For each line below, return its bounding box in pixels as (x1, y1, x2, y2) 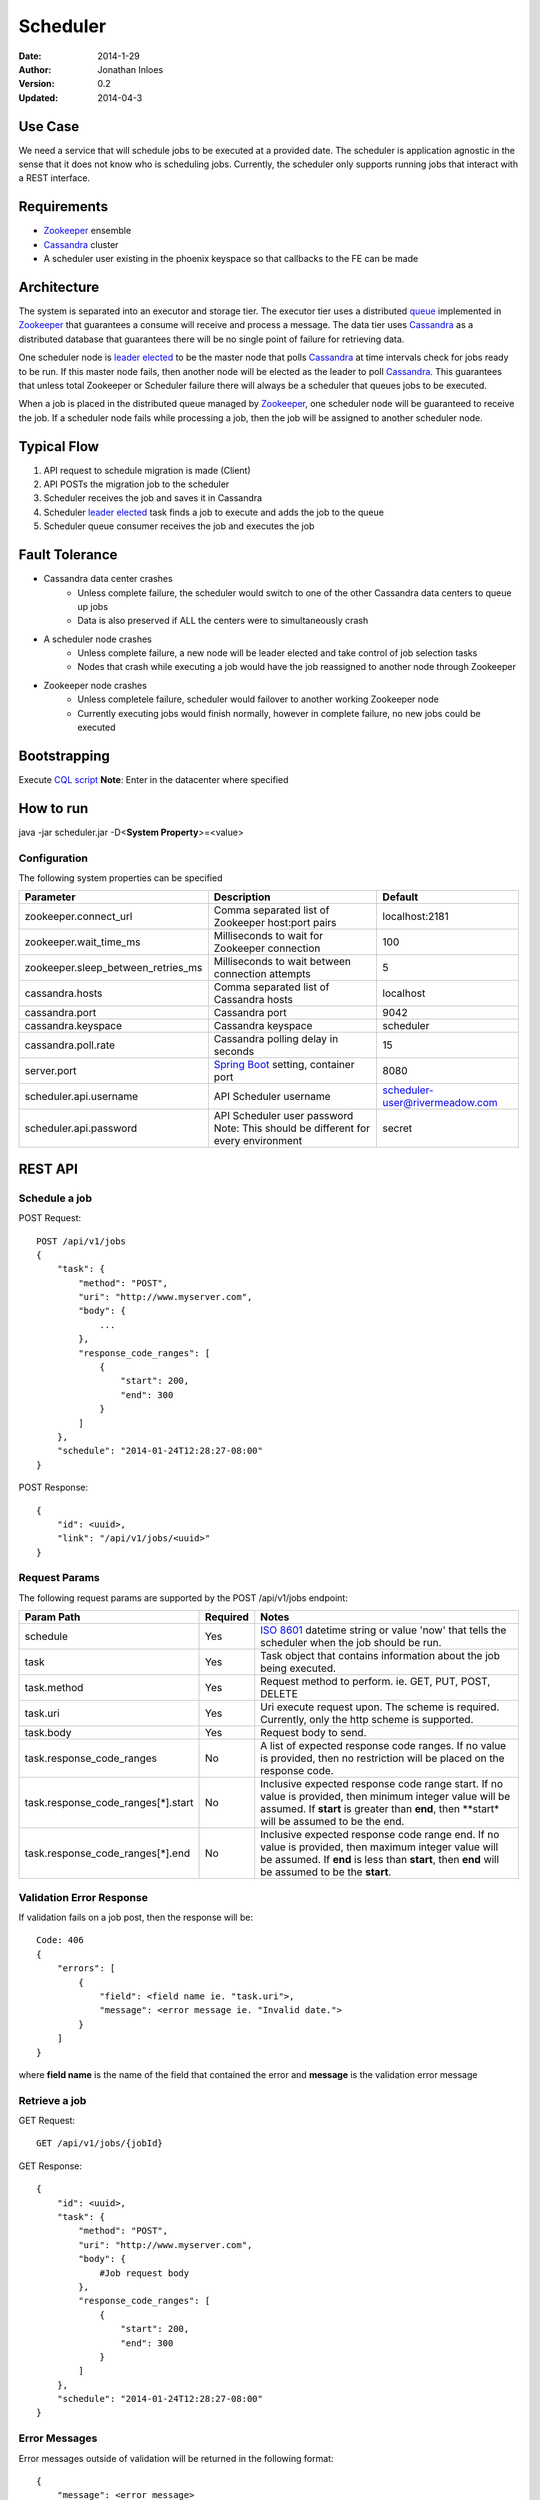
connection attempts (213, 967, 311, 981)
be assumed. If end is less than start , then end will (260, 1853, 500, 1867)
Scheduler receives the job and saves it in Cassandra (43, 492, 263, 504)
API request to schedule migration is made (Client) (43, 464, 252, 476)
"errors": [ (56, 1963, 116, 1974)
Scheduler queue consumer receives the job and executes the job (43, 520, 315, 532)
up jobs (77, 600, 109, 612)
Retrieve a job (18, 2093, 87, 2107)
